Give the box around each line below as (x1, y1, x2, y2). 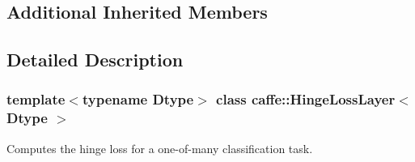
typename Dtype (82, 89, 194, 109)
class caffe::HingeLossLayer (216, 89, 396, 109)
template (6, 89, 66, 109)
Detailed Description (6, 47, 184, 72)
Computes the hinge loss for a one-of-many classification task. (6, 139, 313, 156)
